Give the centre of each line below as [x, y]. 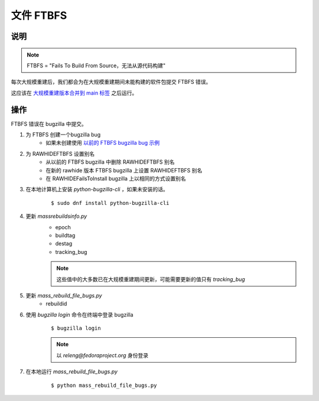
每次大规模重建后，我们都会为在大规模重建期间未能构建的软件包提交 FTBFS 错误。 [111, 82]
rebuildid [56, 304]
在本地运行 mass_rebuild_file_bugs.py [72, 371]
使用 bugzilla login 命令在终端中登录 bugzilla [79, 314]
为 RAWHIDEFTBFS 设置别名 [60, 154]
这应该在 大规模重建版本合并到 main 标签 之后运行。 [74, 93]
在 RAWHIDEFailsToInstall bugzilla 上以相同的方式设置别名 [116, 178]
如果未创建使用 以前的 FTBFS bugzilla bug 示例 [103, 143]
